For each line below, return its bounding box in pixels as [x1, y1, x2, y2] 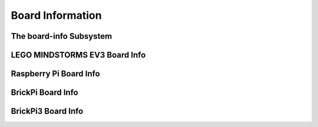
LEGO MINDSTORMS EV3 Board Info [11, 50, 146, 60]
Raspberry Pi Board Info [11, 69, 100, 79]
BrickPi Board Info [11, 88, 79, 98]
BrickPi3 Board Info [11, 106, 84, 116]
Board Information [11, 9, 102, 22]
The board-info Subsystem [11, 31, 112, 41]
